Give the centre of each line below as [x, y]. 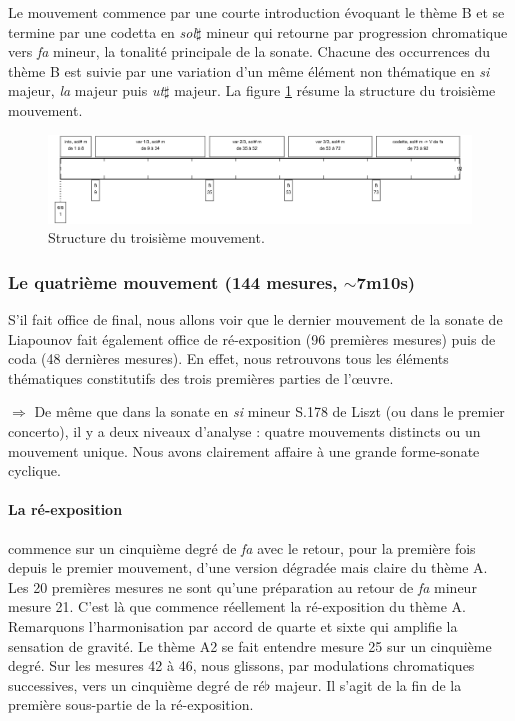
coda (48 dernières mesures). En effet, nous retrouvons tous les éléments [228, 358]
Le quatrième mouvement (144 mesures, [173, 281]
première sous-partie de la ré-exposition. [131, 704]
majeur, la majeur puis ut [86, 90]
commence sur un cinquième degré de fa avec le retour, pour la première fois [242, 547]
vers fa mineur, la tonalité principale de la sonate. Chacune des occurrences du [249, 51]
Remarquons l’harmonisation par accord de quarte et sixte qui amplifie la [233, 625]
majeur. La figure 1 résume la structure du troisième [335, 90]
